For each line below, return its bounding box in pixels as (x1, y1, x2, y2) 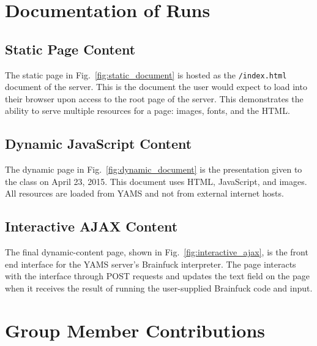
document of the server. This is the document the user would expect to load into (5, 80, 307, 93)
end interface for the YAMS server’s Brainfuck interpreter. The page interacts (5, 257, 296, 270)
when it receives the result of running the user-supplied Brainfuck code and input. (5, 281, 313, 294)
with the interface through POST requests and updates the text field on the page (5, 269, 310, 282)
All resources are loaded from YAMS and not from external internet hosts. (5, 187, 284, 200)
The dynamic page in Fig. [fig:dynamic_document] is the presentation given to (5, 163, 302, 176)
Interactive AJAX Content (5, 217, 178, 236)
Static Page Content (5, 39, 136, 58)
